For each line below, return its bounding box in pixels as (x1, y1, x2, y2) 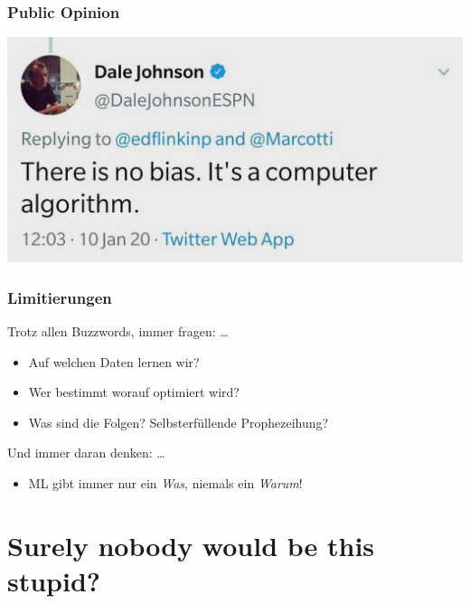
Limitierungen (7, 286, 112, 308)
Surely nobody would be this (7, 526, 375, 563)
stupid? (7, 562, 101, 599)
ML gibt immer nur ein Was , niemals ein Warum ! (28, 474, 303, 493)
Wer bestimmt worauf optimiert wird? (28, 382, 240, 401)
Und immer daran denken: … (7, 443, 165, 462)
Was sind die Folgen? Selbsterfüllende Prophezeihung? (28, 412, 329, 431)
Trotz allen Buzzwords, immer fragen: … (7, 322, 229, 341)
